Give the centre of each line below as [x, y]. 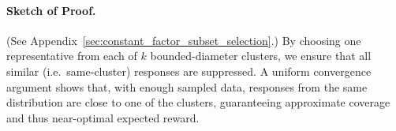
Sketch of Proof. [51, 10]
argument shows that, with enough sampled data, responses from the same [187, 86]
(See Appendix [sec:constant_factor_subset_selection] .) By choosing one [184, 40]
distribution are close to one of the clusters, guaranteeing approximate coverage [198, 102]
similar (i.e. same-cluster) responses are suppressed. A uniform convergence [189, 71]
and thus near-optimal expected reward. [103, 117]
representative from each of [72, 56]
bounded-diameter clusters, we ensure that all [261, 56]
